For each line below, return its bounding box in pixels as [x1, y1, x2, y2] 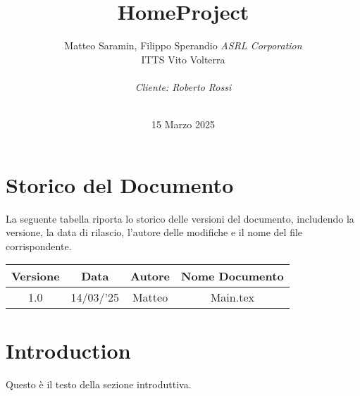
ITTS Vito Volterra [141, 51, 225, 66]
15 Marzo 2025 [151, 117, 215, 132]
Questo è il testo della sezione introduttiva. [6, 376, 192, 391]
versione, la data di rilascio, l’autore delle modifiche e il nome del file [6, 225, 303, 240]
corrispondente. [6, 238, 72, 253]
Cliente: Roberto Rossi [135, 79, 232, 94]
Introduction [6, 335, 131, 364]
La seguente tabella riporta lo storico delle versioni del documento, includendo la [6, 211, 354, 225]
